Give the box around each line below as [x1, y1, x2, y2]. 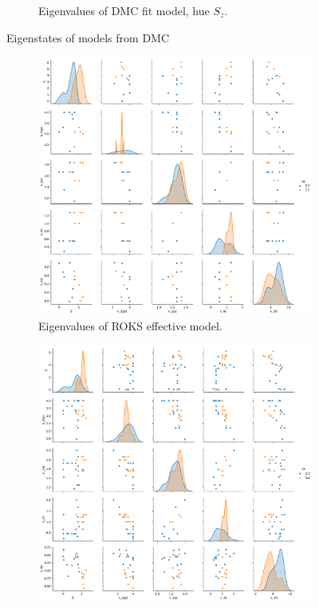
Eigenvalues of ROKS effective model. [38, 318, 223, 334]
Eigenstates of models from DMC [6, 29, 170, 45]
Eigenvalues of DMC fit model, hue [38, 2, 210, 18]
